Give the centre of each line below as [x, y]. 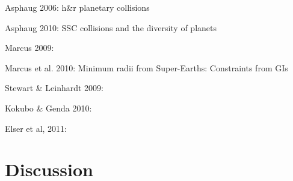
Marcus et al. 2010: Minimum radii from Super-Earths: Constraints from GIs [146, 67]
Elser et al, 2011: [36, 128]
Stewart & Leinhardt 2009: [54, 88]
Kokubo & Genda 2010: [48, 108]
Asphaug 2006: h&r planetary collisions [77, 7]
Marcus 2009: [29, 48]
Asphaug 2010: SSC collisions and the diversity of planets [111, 27]
